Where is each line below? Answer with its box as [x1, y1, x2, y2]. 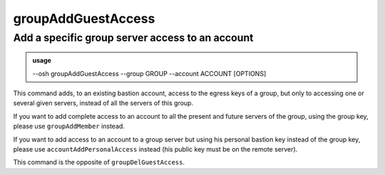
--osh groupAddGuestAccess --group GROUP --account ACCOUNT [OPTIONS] [32, 69, 267, 78]
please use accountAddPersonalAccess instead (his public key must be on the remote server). [13, 144, 298, 153]
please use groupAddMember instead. [13, 122, 125, 131]
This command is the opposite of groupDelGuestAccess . [13, 158, 185, 166]
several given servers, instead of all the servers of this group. [13, 99, 194, 107]
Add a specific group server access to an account [13, 31, 254, 44]
